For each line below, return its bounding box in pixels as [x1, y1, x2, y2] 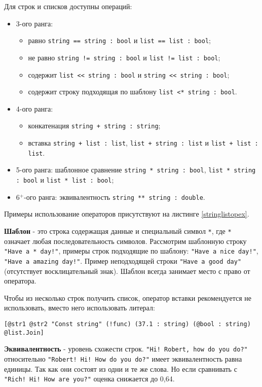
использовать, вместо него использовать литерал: [4, 302, 155, 313]
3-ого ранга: [16, 18, 53, 28]
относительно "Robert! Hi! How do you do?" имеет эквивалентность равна [4, 353, 242, 364]
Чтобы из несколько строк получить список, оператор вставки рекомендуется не [4, 292, 251, 303]
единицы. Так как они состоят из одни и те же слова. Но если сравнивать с [4, 363, 237, 374]
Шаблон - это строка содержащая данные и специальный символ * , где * [4, 225, 232, 236]
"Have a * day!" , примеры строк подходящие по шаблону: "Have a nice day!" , [4, 245, 258, 256]
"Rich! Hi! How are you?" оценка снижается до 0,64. [4, 373, 175, 384]
